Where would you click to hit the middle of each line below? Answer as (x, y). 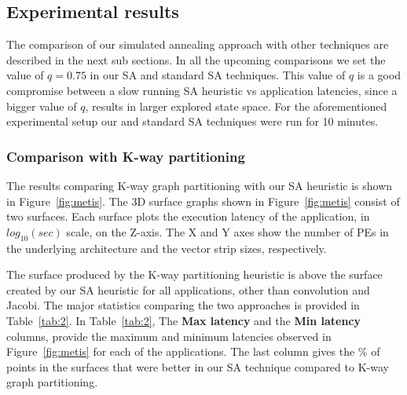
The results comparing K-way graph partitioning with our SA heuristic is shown (200, 185)
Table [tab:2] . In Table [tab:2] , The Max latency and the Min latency (183, 320)
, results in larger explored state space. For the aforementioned (236, 106)
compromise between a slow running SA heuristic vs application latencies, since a (202, 90)
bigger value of (42, 106)
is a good (379, 75)
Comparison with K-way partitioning (126, 156)
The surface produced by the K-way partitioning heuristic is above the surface (194, 274)
